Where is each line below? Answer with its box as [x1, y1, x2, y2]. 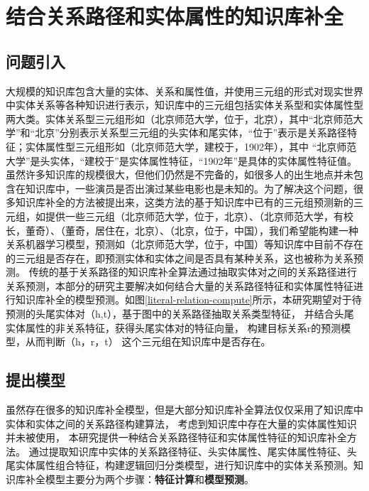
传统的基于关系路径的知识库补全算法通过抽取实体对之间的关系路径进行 [28, 264, 357, 279]
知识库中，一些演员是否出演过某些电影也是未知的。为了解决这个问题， [25, 180, 353, 195]
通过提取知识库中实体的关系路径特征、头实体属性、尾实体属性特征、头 [28, 443, 357, 458]
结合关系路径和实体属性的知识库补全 [6, 1, 344, 31]
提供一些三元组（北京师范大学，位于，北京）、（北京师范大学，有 [45, 208, 343, 223]
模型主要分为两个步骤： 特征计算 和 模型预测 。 [45, 472, 254, 487]
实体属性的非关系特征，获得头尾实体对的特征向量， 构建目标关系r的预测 [6, 320, 341, 335]
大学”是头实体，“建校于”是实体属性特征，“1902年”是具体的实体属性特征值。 [6, 153, 358, 168]
